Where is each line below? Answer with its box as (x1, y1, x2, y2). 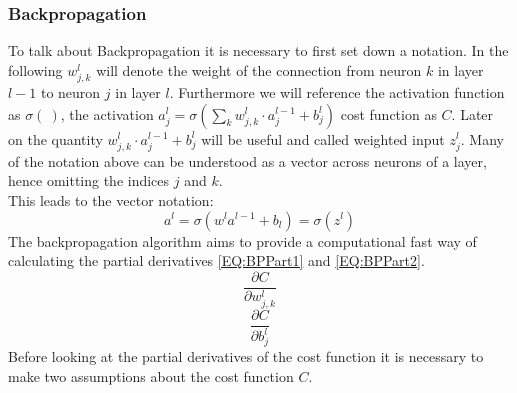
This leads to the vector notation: (8, 189, 214, 210)
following (8, 59, 63, 80)
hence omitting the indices (8, 170, 170, 191)
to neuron (40, 81, 101, 102)
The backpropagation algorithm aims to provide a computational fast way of (8, 230, 477, 251)
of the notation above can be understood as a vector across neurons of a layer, (8, 150, 487, 171)
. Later (451, 103, 494, 124)
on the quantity (8, 128, 103, 149)
